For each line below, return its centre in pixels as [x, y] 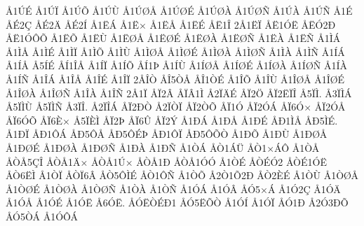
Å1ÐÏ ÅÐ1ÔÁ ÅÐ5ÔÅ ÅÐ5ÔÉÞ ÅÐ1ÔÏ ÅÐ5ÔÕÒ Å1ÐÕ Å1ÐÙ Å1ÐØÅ [167, 134]
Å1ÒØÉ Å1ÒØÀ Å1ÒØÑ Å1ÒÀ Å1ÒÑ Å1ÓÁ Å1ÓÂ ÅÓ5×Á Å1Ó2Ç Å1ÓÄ [173, 189]
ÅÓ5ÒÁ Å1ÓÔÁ [42, 216]
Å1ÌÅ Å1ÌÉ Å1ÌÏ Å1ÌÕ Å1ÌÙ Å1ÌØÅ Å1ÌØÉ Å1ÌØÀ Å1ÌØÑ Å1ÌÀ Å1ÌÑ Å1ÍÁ [175, 51]
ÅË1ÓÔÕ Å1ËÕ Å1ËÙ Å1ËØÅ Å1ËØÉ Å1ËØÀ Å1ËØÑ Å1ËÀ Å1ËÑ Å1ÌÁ [173, 38]
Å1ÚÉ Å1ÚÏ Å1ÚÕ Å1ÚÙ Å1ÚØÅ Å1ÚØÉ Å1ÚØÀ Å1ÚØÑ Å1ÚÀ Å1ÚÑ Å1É [179, 10]
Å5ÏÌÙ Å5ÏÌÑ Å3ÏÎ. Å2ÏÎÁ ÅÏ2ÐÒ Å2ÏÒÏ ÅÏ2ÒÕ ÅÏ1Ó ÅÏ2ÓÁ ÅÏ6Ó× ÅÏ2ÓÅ [176, 107]
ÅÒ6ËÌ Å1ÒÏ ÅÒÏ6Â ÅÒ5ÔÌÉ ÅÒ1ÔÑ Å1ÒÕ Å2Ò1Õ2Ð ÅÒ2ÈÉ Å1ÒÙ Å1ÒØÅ [182, 175]
